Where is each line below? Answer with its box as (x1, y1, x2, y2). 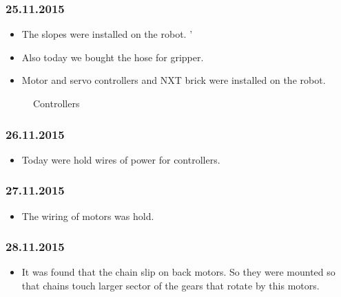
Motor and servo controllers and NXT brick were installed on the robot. (21, 73, 326, 87)
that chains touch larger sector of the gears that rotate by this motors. (21, 278, 320, 293)
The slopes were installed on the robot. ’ (21, 27, 193, 41)
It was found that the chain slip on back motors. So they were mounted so (21, 265, 335, 279)
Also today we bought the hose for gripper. (21, 49, 204, 64)
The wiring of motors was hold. (21, 208, 154, 223)
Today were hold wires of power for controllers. (21, 152, 220, 166)
